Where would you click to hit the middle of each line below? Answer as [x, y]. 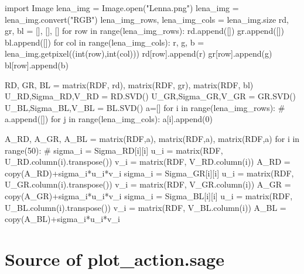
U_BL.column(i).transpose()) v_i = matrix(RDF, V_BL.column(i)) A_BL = [146, 207]
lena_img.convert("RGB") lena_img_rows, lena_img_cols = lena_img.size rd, [147, 19]
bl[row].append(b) [37, 65]
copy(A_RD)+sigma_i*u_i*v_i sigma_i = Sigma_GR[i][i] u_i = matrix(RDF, [149, 173]
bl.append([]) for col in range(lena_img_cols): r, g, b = [105, 42]
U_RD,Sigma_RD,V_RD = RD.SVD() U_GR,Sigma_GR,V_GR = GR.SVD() [151, 96]
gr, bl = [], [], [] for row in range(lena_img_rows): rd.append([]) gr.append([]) [144, 31]
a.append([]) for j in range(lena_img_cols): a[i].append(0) [109, 119]
